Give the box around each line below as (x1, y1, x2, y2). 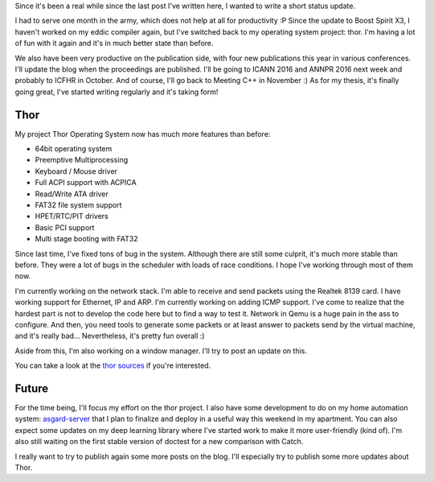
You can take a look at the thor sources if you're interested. (14, 360, 211, 370)
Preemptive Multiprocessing (35, 155, 129, 165)
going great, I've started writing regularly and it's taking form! (14, 87, 219, 97)
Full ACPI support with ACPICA (35, 178, 137, 187)
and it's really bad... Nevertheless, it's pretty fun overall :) (14, 331, 205, 341)
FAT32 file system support (35, 200, 122, 209)
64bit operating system (35, 144, 113, 154)
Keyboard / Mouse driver (35, 166, 118, 176)
